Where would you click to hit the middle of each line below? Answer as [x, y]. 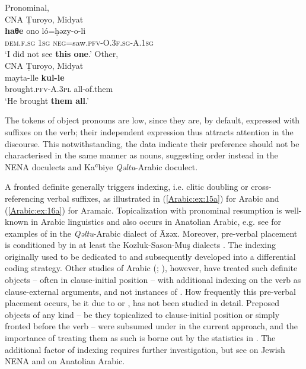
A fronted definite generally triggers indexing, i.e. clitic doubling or [127, 187]
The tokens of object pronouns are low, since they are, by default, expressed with [152, 120]
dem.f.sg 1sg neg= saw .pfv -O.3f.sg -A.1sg [79, 42]
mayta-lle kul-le [35, 77]
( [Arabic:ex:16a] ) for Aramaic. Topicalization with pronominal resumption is [144, 210]
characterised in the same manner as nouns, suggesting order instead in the [141, 155]
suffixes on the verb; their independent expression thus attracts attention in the [149, 131]
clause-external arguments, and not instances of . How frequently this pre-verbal [150, 291]
